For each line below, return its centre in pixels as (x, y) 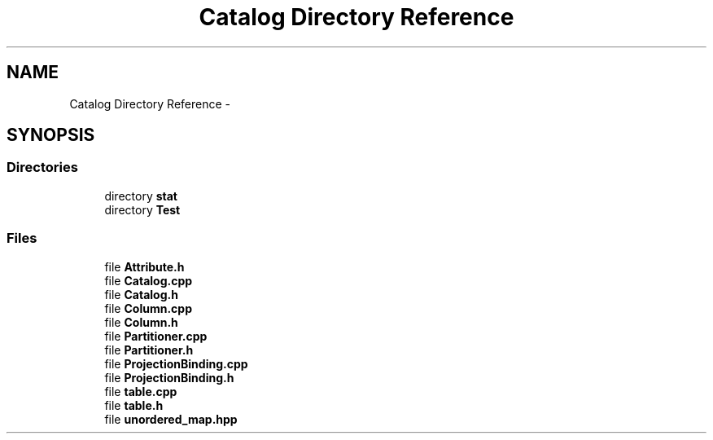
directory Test (142, 209)
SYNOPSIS (51, 135)
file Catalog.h (141, 294)
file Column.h (141, 322)
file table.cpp (141, 391)
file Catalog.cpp (149, 280)
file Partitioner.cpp (156, 336)
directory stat (141, 196)
